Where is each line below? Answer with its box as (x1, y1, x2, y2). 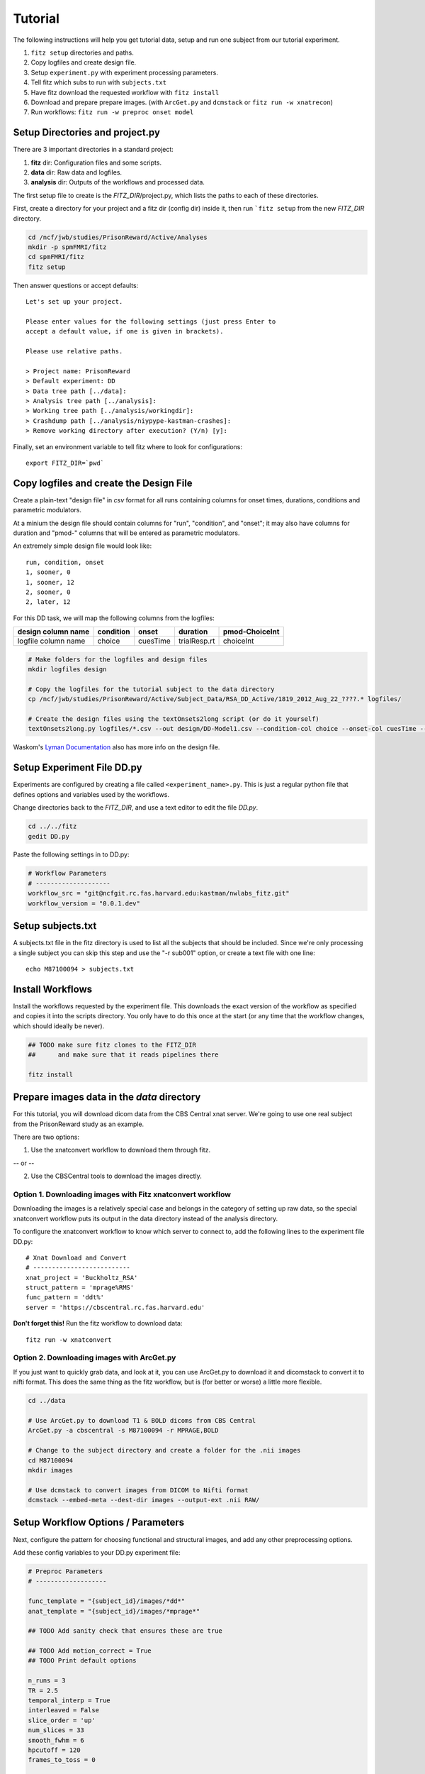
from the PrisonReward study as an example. (13, 1120, 144, 1128)
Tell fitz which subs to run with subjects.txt (30, 78, 166, 87)
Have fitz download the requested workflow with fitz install (30, 88, 220, 97)
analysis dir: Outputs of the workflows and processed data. (30, 178, 205, 187)
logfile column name (17, 636, 86, 646)
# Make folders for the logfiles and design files (28, 655, 208, 663)
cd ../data (28, 1396, 66, 1405)
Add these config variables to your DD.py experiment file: (13, 1548, 181, 1557)
